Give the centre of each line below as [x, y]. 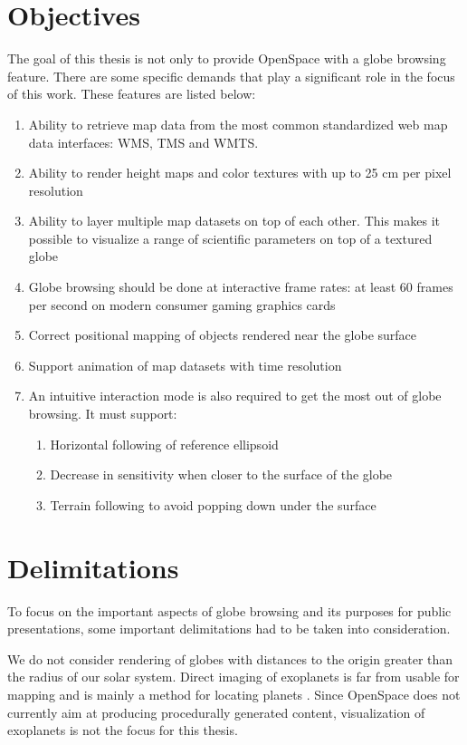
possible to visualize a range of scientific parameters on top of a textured [230, 238]
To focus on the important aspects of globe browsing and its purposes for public [229, 610]
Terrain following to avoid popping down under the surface [213, 504]
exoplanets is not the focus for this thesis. [123, 730]
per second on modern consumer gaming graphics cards [182, 304]
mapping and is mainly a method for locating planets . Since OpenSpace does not [234, 694]
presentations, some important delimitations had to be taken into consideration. [229, 629]
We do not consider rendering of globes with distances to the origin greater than [230, 658]
